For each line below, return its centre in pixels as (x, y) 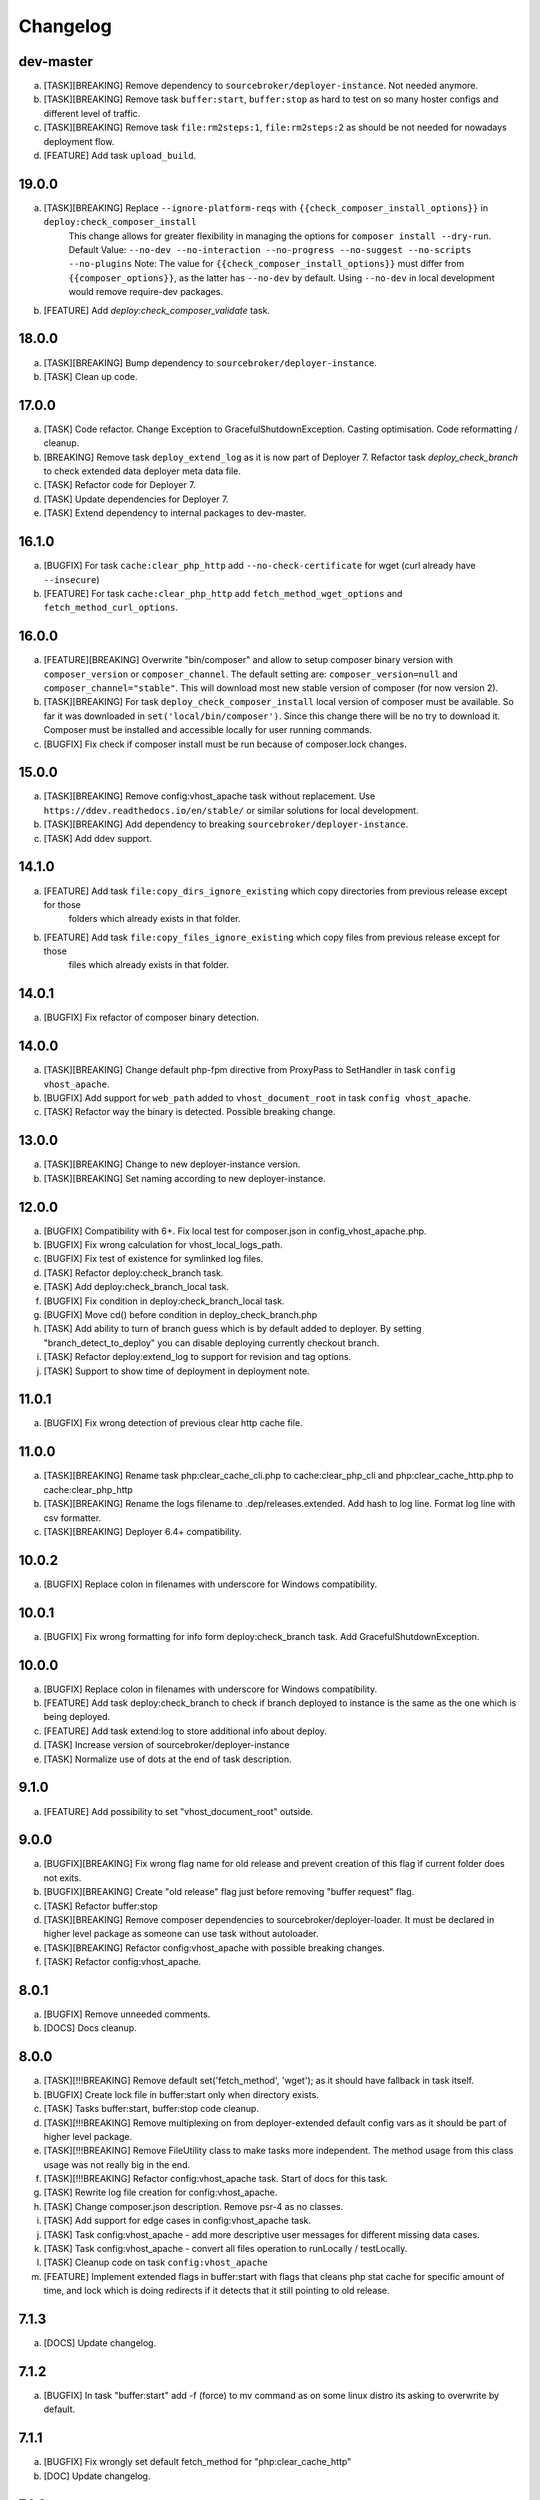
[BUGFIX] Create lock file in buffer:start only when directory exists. (181, 2094)
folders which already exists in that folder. (154, 919)
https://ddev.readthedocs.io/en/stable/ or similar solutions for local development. (231, 810)
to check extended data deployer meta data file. (142, 471)
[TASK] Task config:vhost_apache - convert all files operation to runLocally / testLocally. (225, 2249)
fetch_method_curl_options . (111, 607)
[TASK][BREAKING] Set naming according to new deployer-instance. (185, 1178)
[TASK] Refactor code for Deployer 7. (119, 485)
